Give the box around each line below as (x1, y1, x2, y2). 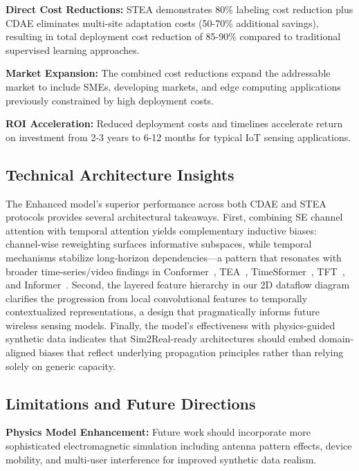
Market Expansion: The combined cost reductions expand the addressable (6, 66, 331, 80)
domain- (319, 331, 354, 346)
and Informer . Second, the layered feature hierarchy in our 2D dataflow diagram (6, 277, 350, 292)
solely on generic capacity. (6, 358, 116, 373)
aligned (6, 345, 36, 360)
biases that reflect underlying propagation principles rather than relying (39, 345, 344, 360)
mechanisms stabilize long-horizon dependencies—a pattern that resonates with (6, 250, 342, 264)
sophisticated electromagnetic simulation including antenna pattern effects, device (6, 438, 352, 453)
